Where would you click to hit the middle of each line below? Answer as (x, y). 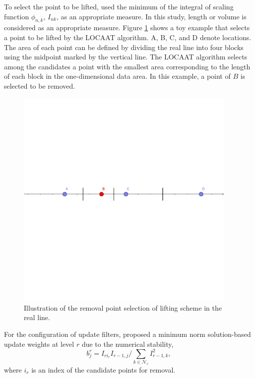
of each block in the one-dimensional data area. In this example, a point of (117, 76)
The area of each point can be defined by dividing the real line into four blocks (124, 47)
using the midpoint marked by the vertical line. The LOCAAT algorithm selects (126, 57)
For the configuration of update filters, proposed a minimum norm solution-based (127, 334)
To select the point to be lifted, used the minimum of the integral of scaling (119, 6)
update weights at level (39, 344)
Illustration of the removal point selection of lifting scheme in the (123, 307)
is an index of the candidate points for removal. (103, 369)
